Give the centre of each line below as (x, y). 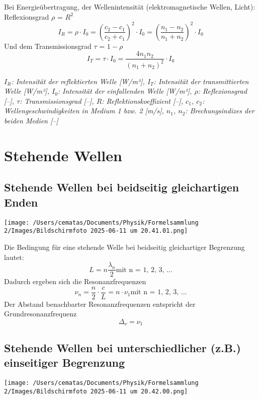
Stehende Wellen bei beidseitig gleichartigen (122, 187)
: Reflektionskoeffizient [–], (143, 101)
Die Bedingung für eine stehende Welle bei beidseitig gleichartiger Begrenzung (124, 247)
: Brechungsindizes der (220, 111)
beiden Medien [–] (31, 121)
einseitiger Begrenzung (65, 362)
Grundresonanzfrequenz (40, 314)
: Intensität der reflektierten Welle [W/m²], (78, 81)
